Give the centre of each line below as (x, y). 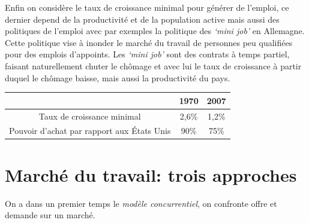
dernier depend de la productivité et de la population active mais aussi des (142, 19)
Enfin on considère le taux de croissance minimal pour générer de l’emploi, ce (147, 7)
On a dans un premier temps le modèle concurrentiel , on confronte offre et (141, 203)
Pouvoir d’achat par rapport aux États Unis (90, 131)
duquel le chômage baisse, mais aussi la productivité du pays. (118, 77)
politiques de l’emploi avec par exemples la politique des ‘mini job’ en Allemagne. (155, 31)
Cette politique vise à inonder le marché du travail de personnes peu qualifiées (149, 42)
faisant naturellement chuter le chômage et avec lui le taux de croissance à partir (153, 65)
